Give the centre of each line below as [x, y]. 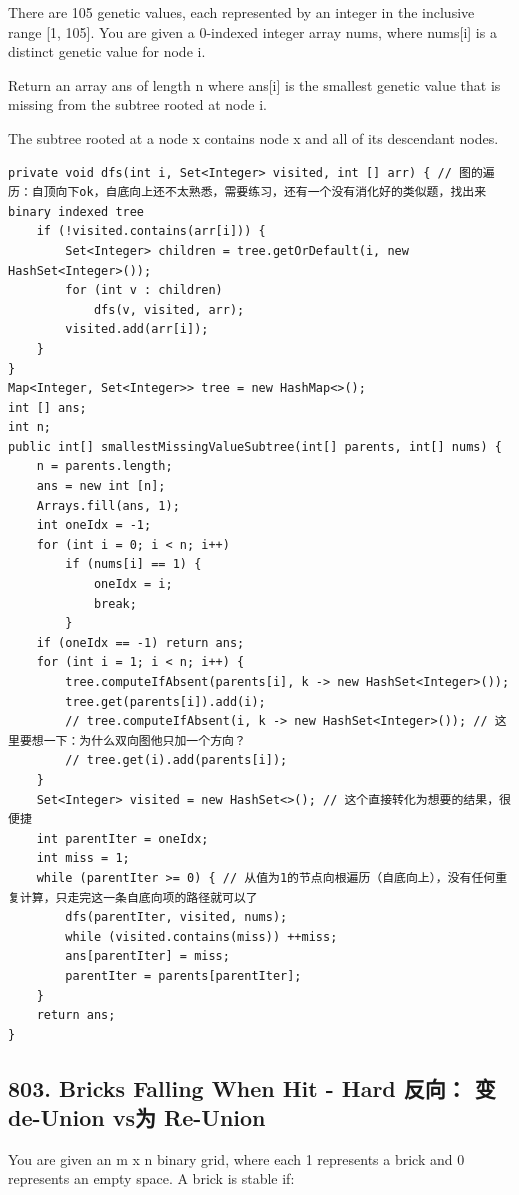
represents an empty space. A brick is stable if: [151, 1178]
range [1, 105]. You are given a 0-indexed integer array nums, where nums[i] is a [252, 31]
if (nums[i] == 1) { [133, 564]
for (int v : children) [144, 290]
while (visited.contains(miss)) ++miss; [201, 936]
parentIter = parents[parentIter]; [183, 975]
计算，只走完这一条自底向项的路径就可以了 [138, 897]
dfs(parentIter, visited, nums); [176, 917]
